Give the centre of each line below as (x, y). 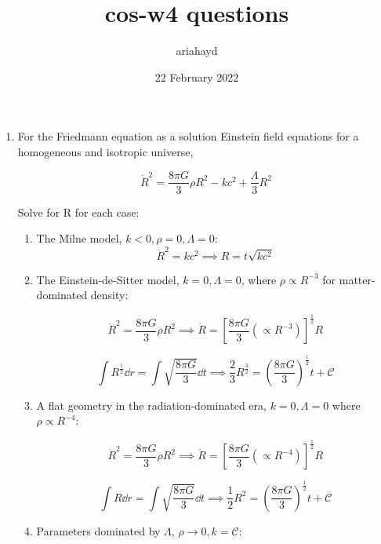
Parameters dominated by (98, 530)
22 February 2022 (197, 77)
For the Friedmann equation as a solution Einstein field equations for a (188, 136)
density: (109, 295)
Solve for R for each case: (78, 212)
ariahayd (197, 51)
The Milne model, (79, 238)
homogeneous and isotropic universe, (105, 151)
